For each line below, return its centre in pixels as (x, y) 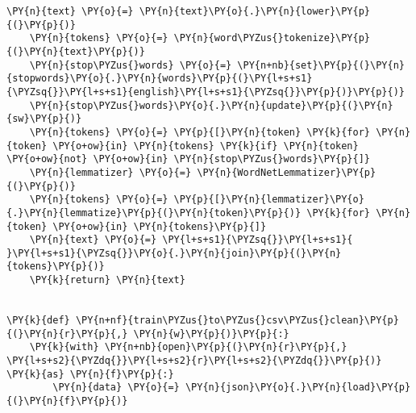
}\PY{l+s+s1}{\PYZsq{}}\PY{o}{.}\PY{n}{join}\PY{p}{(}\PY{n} (174, 253)
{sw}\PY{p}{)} (44, 119)
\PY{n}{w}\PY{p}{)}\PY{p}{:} (211, 334)
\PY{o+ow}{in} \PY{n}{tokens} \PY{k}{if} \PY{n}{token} (206, 146)
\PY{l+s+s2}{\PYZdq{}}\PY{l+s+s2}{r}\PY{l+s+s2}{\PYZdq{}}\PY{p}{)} (194, 361)
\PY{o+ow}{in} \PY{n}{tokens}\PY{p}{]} (160, 226)
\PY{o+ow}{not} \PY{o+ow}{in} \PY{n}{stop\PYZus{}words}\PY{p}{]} (189, 159)
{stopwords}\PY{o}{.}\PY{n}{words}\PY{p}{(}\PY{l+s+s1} (160, 79)
